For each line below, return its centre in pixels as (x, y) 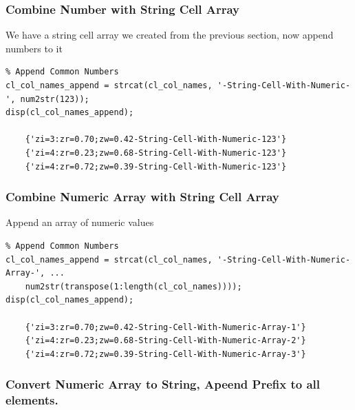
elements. (32, 400)
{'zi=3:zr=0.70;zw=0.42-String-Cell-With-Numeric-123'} (156, 140)
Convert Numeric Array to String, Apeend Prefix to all (163, 384)
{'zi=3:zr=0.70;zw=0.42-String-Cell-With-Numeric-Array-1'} (165, 327)
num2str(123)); (55, 99)
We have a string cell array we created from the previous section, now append (170, 35)
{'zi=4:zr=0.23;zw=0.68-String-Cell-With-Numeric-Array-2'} (165, 341)
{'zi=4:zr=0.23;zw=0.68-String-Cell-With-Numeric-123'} (156, 153)
